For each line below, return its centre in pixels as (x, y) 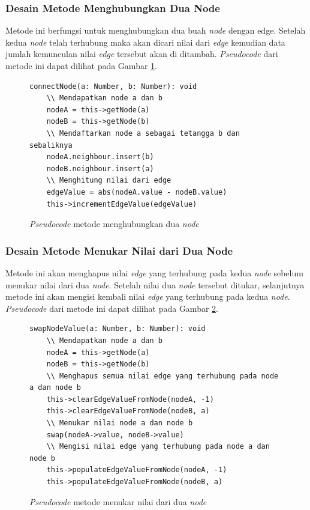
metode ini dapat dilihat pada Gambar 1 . (81, 65)
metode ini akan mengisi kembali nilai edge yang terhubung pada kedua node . (148, 296)
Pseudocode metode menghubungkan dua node (114, 224)
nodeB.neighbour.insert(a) (100, 168)
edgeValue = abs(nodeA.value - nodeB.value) (137, 192)
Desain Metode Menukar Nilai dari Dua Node (119, 250)
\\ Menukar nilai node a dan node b (120, 423)
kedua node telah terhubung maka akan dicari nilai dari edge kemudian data (145, 42)
